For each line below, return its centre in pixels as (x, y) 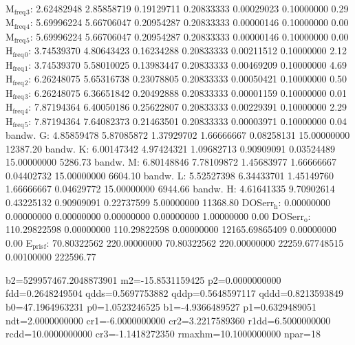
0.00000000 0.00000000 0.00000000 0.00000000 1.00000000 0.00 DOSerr (155, 215)
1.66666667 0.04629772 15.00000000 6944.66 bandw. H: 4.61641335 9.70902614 (170, 189)
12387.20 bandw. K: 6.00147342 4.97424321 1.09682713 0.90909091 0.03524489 (171, 148)
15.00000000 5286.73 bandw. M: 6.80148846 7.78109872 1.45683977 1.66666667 (171, 162)
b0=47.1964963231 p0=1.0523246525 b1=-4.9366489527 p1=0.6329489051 (161, 307)
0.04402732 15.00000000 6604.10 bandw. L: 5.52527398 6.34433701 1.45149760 (170, 175)
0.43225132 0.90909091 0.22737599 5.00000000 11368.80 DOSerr (140, 202)
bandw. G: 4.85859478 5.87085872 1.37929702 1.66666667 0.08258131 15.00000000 (178, 135)
